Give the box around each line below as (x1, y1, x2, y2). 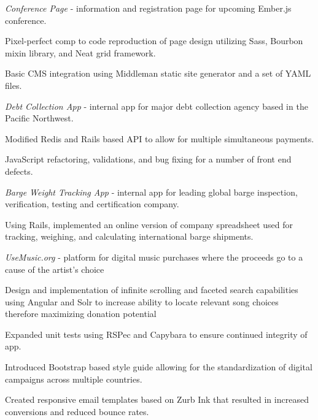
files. (5, 78, 22, 91)
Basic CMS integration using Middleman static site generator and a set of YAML (5, 67, 311, 80)
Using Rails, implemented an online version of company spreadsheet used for (5, 218, 293, 231)
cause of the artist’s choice (5, 262, 104, 275)
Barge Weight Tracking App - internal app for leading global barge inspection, (5, 185, 298, 198)
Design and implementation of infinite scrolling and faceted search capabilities (5, 283, 298, 296)
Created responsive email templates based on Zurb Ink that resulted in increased (5, 393, 309, 406)
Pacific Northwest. (5, 112, 74, 124)
